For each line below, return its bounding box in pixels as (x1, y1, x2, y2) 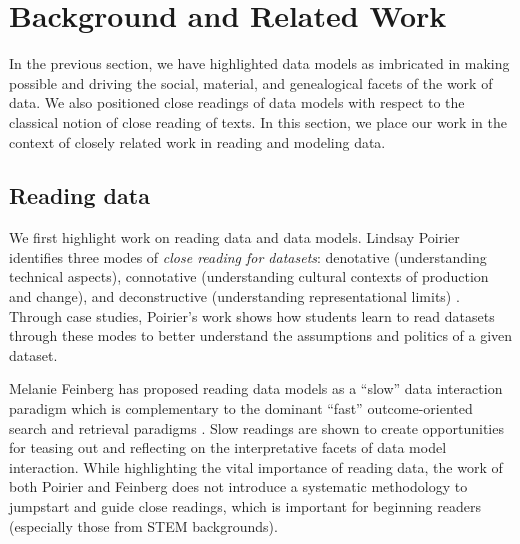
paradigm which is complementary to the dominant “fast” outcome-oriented (9, 398, 473, 419)
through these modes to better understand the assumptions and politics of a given (9, 325, 513, 346)
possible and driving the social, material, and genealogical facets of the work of (9, 72, 493, 93)
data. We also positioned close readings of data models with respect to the (9, 92, 465, 113)
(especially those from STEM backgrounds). (9, 515, 278, 536)
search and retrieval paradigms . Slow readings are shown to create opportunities (9, 417, 504, 438)
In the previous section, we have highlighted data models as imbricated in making (9, 53, 510, 74)
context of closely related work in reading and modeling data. (9, 131, 386, 152)
